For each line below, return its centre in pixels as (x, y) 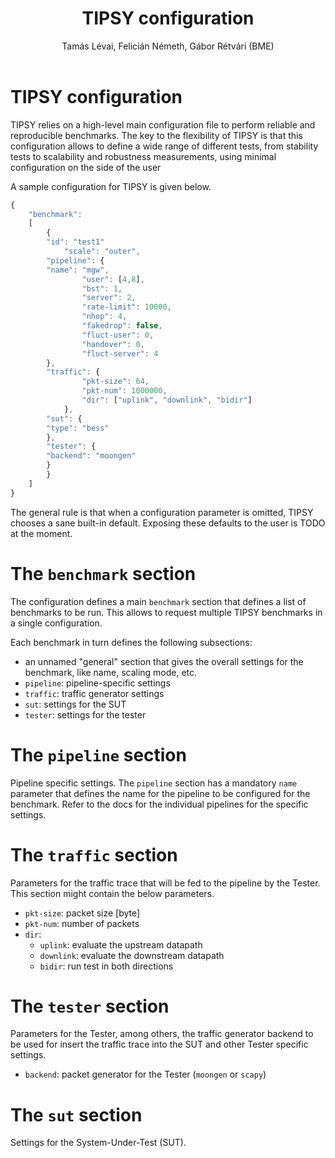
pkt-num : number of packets (82, 923)
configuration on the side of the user (86, 167)
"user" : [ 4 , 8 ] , (113, 279)
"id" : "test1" (75, 242)
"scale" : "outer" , (102, 252)
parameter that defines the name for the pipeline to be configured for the (160, 793)
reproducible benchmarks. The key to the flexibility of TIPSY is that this (156, 135)
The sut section (76, 1114)
